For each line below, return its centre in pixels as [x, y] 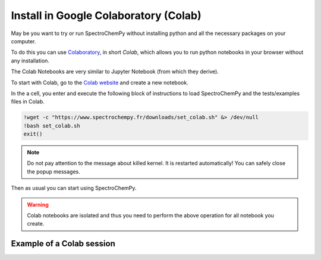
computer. [23, 41]
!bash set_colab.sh [52, 126]
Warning [38, 204]
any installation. [30, 61]
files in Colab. [28, 102]
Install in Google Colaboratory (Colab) [106, 15]
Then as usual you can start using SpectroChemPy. [74, 188]
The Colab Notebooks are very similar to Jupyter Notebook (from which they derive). [115, 72]
